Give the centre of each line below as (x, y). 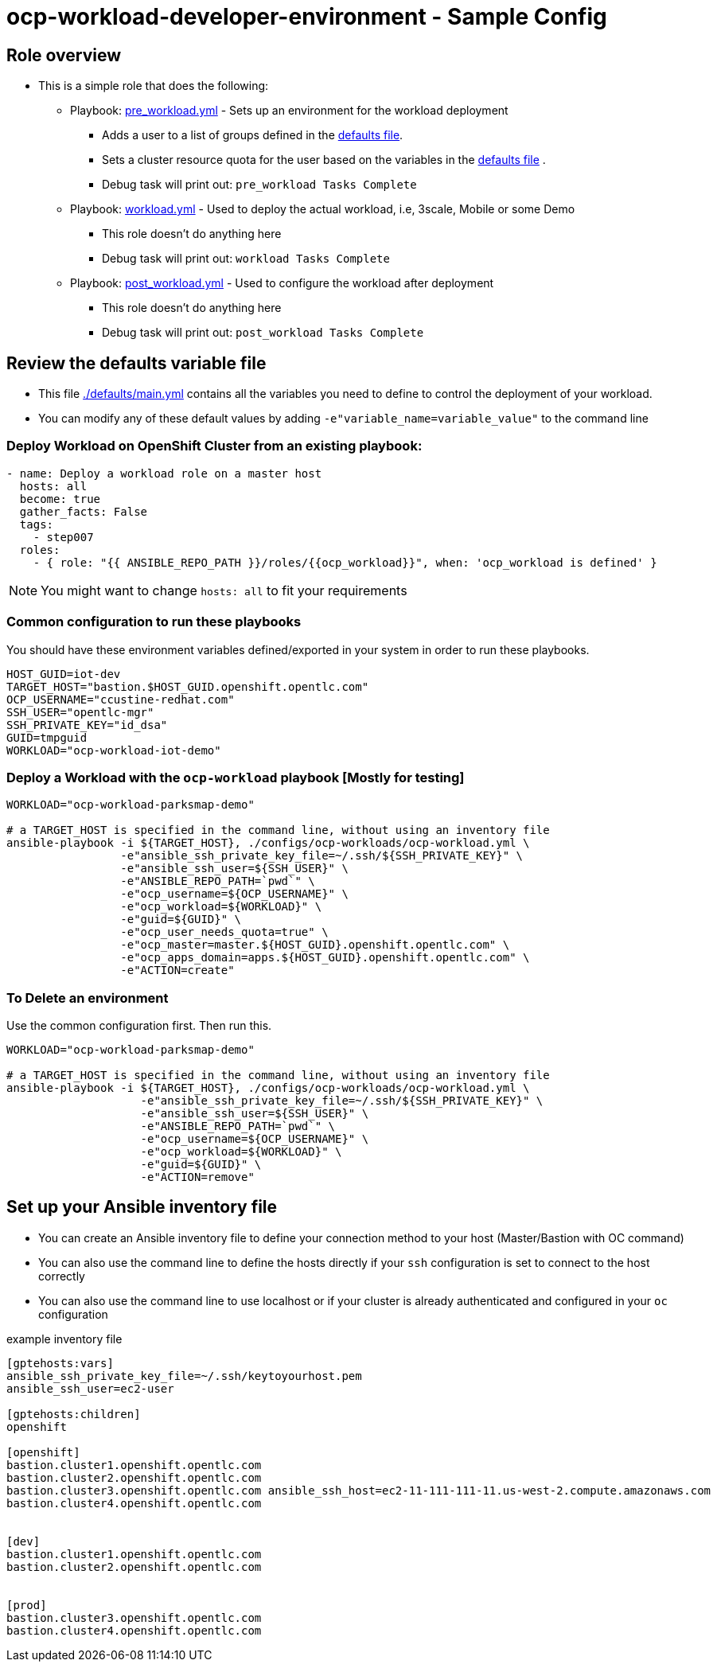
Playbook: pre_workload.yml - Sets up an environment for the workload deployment (289, 111)
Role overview (64, 55)
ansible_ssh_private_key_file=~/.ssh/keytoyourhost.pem (184, 1376)
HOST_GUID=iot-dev (64, 674)
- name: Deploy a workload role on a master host (164, 473)
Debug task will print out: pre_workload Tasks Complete (259, 185)
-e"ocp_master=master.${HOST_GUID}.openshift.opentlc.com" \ (315, 945)
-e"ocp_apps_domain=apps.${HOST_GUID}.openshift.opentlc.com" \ (325, 958)
